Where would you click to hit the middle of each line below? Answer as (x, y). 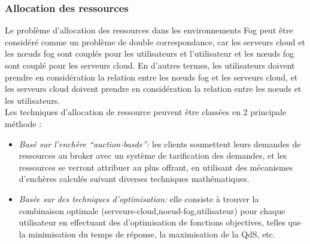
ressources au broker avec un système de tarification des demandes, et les (153, 155)
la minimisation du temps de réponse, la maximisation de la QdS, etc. (147, 234)
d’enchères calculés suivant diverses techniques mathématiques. (134, 179)
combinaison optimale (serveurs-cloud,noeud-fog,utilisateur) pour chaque (152, 210)
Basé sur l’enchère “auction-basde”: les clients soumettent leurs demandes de (160, 143)
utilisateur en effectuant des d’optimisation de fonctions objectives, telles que (160, 222)
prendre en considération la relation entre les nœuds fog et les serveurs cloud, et (151, 77)
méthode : (23, 123)
